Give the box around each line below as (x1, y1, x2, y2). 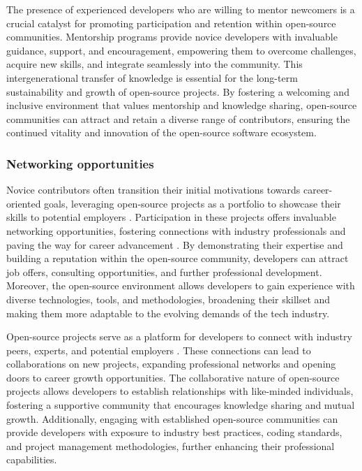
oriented (6, 196, 41, 210)
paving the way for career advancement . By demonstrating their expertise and (6, 237, 343, 252)
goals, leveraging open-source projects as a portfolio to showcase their (44, 196, 341, 210)
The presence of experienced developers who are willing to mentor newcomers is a (6, 2, 355, 16)
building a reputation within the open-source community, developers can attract (6, 251, 349, 266)
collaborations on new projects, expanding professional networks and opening (6, 356, 336, 371)
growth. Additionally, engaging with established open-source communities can (6, 411, 338, 426)
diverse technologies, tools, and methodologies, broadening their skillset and (6, 291, 331, 306)
